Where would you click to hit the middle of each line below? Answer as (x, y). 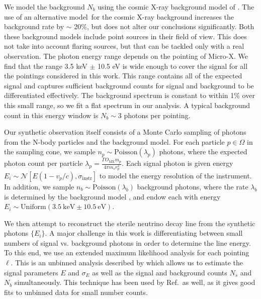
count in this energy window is (51, 115)
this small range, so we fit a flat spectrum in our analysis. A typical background (127, 105)
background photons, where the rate (193, 186)
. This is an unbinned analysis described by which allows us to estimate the (127, 263)
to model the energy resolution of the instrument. (176, 175)
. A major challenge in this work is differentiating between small (144, 233)
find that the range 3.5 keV (46, 66)
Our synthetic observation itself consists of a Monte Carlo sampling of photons (125, 132)
